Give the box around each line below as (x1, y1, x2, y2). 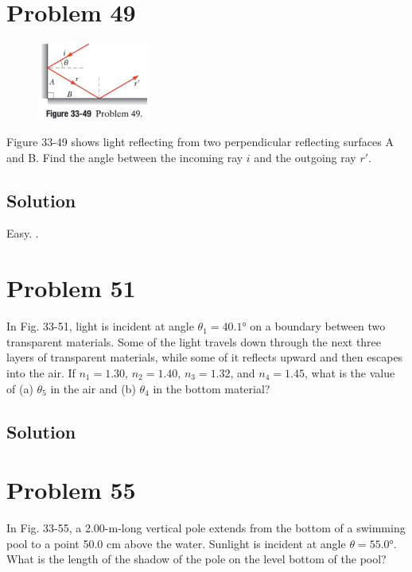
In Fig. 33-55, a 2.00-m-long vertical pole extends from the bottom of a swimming (6, 520, 406, 536)
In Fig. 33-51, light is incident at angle (6, 318, 194, 334)
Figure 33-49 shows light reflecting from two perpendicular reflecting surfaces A (6, 133, 394, 150)
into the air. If (6, 364, 76, 381)
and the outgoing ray (254, 149, 356, 165)
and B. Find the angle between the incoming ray (6, 149, 243, 165)
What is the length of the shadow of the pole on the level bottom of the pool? (6, 551, 387, 567)
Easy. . (6, 225, 39, 242)
